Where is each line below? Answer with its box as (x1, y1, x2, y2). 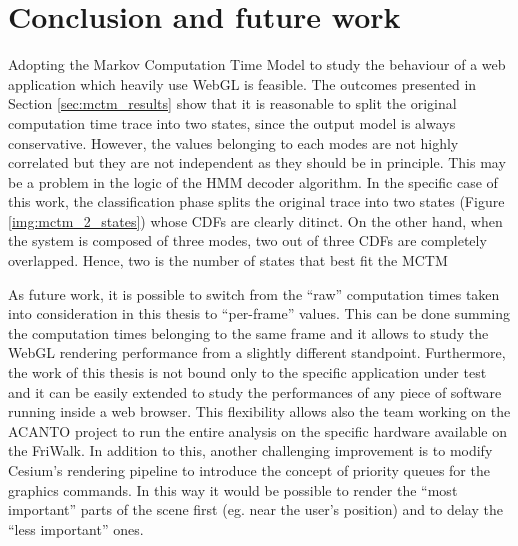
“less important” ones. (8, 518, 144, 539)
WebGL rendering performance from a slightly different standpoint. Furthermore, (8, 342, 506, 363)
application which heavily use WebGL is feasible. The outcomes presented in (8, 73, 477, 94)
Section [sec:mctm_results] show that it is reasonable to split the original (8, 93, 457, 114)
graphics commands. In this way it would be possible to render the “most (8, 479, 458, 500)
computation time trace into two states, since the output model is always (8, 112, 456, 133)
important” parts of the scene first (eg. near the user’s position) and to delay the (8, 499, 503, 520)
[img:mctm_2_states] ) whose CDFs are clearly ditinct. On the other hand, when (8, 210, 503, 231)
